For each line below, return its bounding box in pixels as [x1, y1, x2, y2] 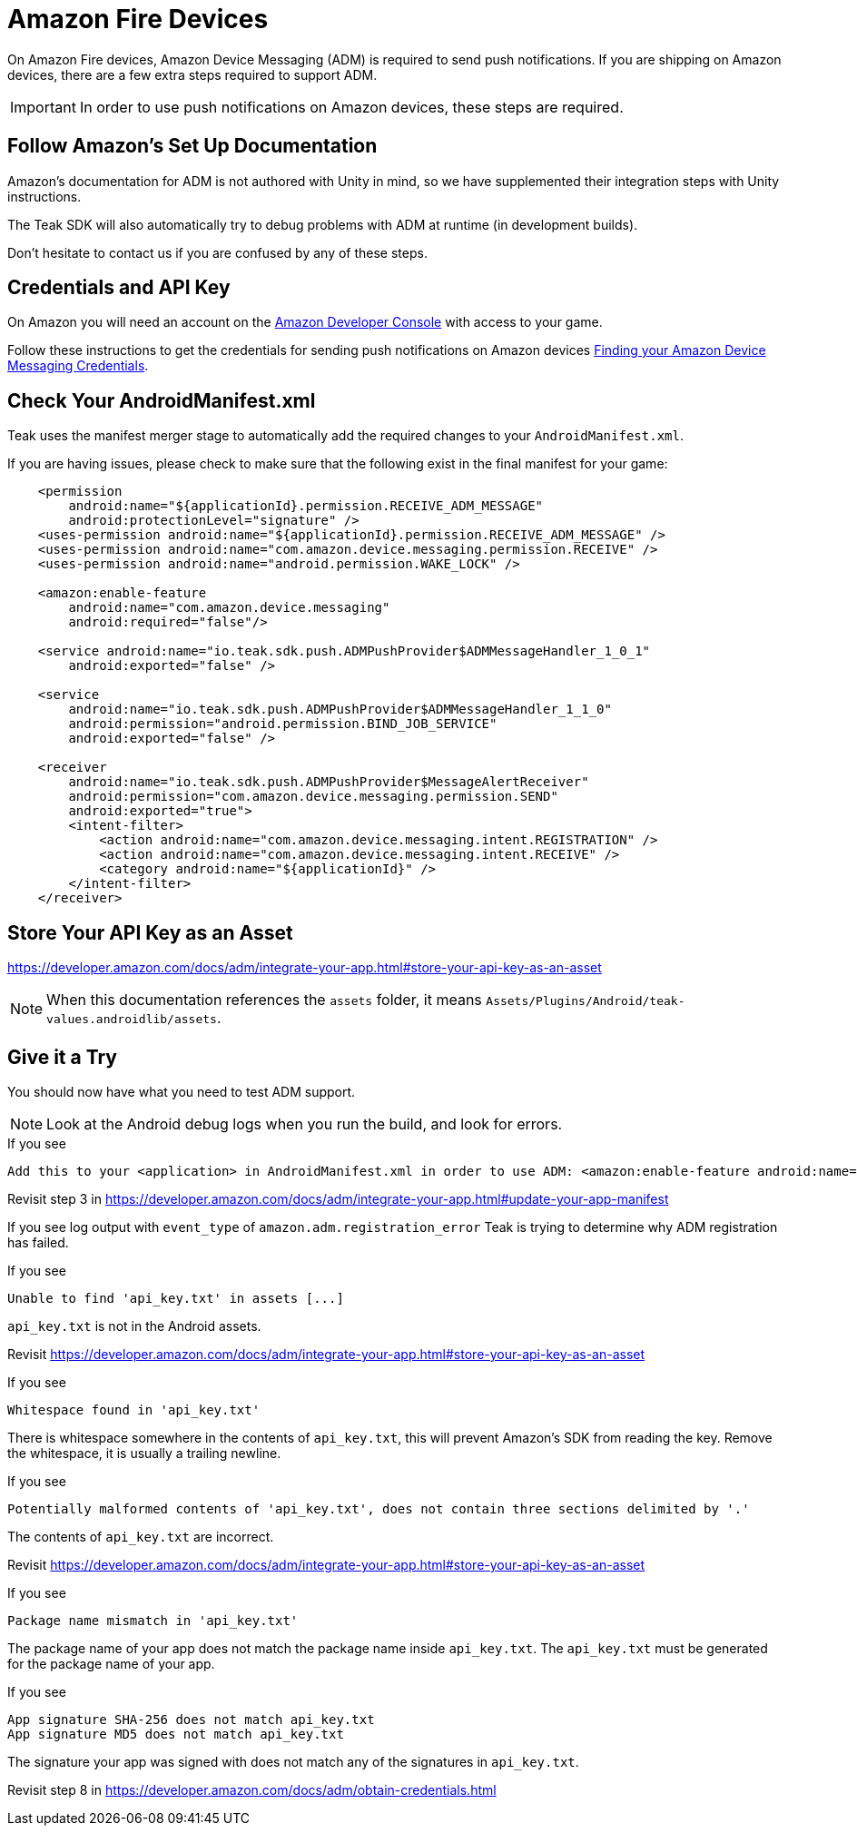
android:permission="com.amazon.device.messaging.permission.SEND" [68, 789, 558, 804]
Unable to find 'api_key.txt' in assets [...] [7, 1290, 344, 1306]
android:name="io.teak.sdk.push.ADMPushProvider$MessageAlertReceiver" [68, 774, 589, 790]
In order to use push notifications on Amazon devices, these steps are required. [79, 97, 624, 116]
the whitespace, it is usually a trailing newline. [7, 1444, 281, 1461]
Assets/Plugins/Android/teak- [486, 994, 685, 1009]
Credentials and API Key [7, 276, 231, 300]
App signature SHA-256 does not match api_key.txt [7, 1711, 375, 1727]
